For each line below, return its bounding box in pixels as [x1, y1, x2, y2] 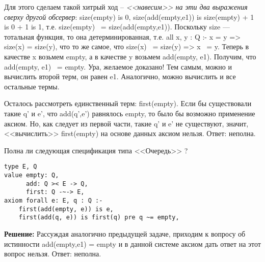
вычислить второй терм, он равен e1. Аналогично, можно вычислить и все [4, 71, 236, 82]
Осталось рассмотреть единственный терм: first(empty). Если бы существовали [4, 98, 252, 109]
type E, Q [4, 163, 37, 171]
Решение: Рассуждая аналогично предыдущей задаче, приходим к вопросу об [4, 228, 246, 239]
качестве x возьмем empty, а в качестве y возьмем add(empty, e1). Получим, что [4, 51, 256, 61]
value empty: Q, [4, 171, 59, 179]
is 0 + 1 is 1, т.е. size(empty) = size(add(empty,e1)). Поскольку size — [4, 21, 230, 32]
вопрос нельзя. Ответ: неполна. [4, 248, 101, 259]
